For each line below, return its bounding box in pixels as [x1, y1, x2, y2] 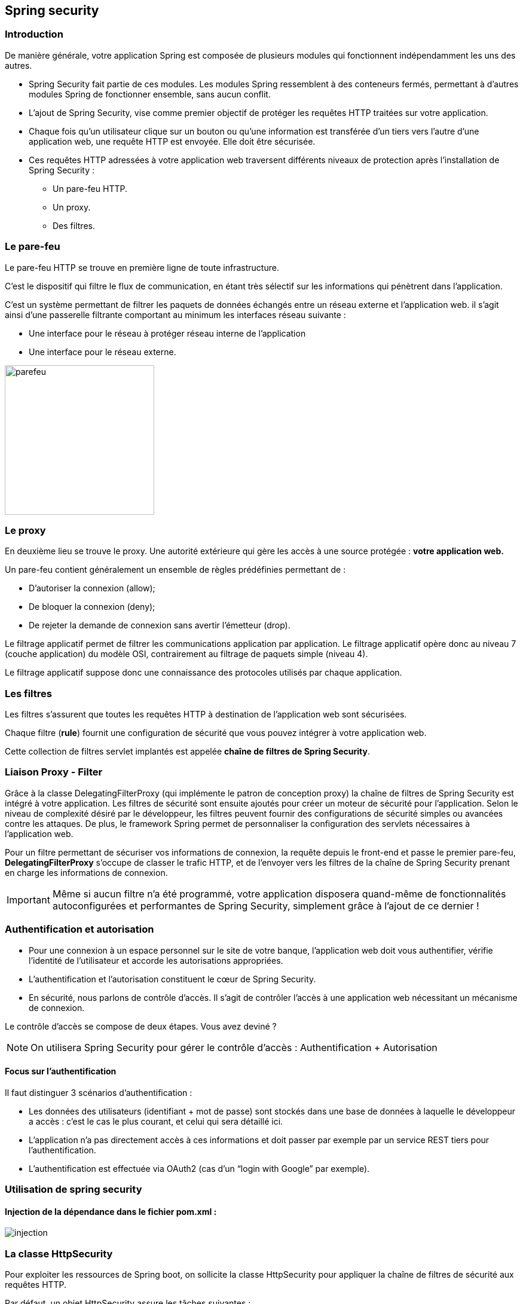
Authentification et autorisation [5, 923, 154, 936]
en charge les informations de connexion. [5, 867, 168, 878]
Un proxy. [53, 201, 91, 212]
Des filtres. [53, 220, 95, 231]
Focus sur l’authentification [5, 1066, 117, 1077]
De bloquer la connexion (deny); [29, 601, 155, 612]
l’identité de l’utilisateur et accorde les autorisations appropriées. [29, 955, 283, 966]
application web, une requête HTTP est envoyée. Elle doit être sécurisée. [29, 136, 316, 146]
